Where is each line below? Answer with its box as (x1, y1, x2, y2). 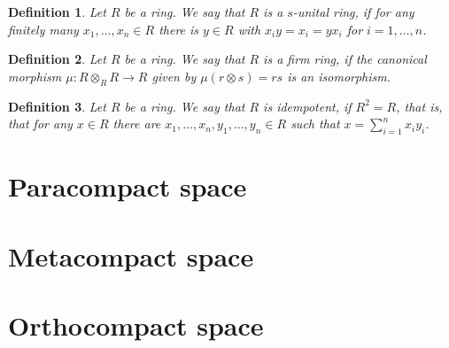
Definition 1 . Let (8, 3, 106, 20)
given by (151, 66, 197, 85)
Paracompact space (8, 168, 247, 205)
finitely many (8, 19, 79, 38)
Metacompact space (8, 237, 254, 274)
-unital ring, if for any (292, 3, 414, 20)
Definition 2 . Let (8, 50, 106, 68)
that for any (8, 114, 73, 133)
